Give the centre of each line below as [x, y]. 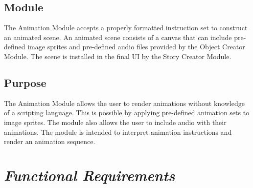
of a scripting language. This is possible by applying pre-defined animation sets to [127, 113]
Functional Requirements [90, 175]
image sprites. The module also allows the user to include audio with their [115, 122]
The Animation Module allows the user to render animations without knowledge [124, 103]
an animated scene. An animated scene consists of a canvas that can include [118, 37]
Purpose [25, 82]
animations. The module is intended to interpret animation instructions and [118, 132]
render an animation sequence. [50, 141]
